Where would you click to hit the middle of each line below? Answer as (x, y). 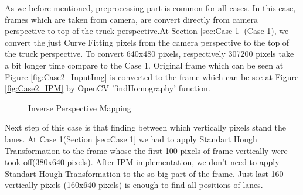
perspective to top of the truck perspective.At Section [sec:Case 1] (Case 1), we (147, 31)
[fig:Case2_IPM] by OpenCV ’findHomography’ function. (108, 88)
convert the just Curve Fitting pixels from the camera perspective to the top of (147, 42)
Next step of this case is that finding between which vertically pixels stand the (145, 127)
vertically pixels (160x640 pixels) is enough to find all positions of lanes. (134, 185)
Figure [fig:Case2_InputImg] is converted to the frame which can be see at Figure (152, 76)
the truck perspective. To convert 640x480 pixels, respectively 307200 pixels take (149, 54)
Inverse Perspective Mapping (80, 107)
